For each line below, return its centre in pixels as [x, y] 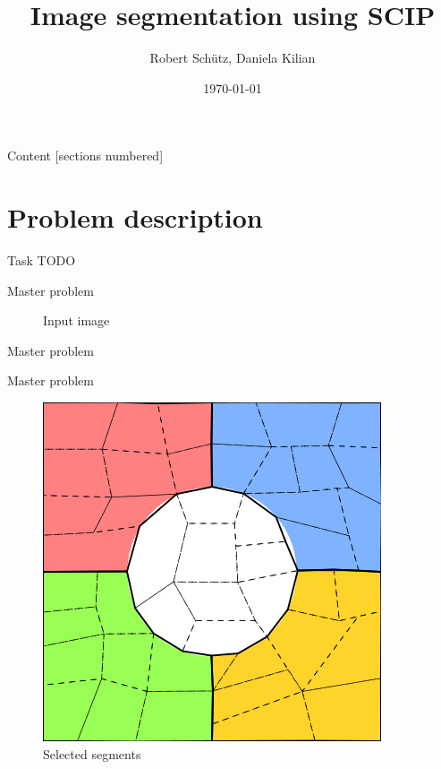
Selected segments [92, 753]
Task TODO [42, 260]
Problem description [135, 217]
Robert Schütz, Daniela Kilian [233, 58]
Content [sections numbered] [85, 156]
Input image [76, 320]
